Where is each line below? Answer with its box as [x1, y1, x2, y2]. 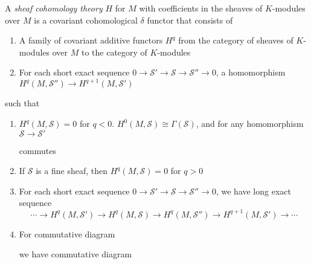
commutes [19, 144, 56, 156]
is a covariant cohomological [34, 13, 138, 26]
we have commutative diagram [19, 248, 132, 260]
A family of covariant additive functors [19, 34, 163, 47]
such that [5, 97, 40, 109]
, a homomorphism [216, 66, 286, 79]
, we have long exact [216, 184, 291, 197]
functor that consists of [147, 13, 233, 26]
